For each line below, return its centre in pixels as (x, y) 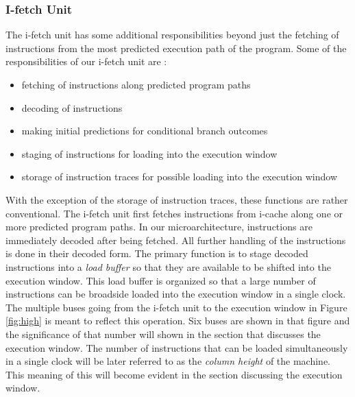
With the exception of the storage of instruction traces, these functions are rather (177, 199)
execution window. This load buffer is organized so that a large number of (161, 280)
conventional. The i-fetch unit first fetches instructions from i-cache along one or (174, 213)
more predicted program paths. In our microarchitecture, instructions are (159, 227)
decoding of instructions (72, 107)
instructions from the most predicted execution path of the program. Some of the (176, 48)
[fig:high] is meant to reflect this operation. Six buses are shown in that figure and (178, 321)
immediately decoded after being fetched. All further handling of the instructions (176, 240)
